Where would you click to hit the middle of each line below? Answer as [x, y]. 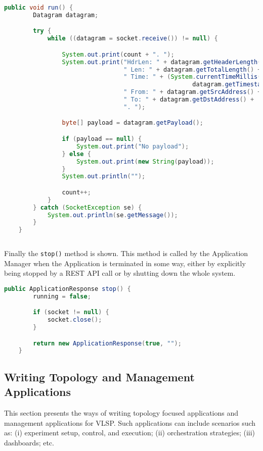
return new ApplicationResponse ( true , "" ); [107, 343]
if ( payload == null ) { [102, 139]
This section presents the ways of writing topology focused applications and [121, 412]
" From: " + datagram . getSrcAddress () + [192, 92]
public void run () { [39, 8]
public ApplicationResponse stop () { [68, 289]
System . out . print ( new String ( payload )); [145, 161]
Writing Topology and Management [99, 377]
